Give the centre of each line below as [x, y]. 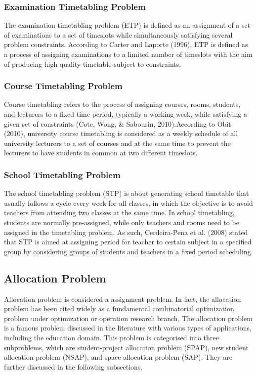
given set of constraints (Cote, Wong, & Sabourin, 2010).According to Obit [118, 123]
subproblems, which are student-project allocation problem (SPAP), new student [126, 347]
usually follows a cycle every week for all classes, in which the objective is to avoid [128, 203]
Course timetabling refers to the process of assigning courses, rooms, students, [122, 104]
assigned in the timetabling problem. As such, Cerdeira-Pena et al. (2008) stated [126, 232]
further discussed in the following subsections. [73, 366]
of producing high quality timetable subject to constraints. [93, 64]
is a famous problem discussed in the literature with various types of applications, [128, 328]
